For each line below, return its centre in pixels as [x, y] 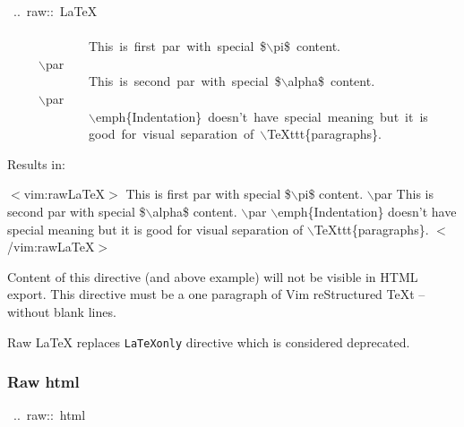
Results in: [36, 163]
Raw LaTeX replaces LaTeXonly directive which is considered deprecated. [209, 342]
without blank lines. [62, 311]
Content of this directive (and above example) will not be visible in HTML [213, 276]
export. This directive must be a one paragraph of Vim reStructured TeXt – [216, 294]
